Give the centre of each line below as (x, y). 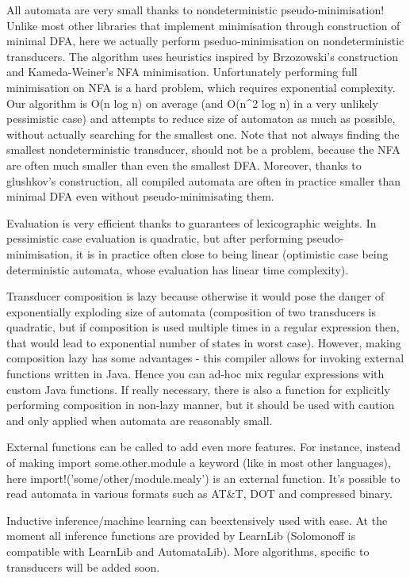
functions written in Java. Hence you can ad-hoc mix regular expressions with (195, 374)
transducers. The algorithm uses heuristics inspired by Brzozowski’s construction (202, 56)
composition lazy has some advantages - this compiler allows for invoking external (205, 358)
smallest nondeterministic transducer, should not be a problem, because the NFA (203, 149)
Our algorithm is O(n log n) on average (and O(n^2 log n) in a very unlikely (192, 103)
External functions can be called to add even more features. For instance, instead (204, 447)
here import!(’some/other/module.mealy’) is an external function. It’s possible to (203, 478)
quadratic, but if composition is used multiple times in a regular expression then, (203, 327)
